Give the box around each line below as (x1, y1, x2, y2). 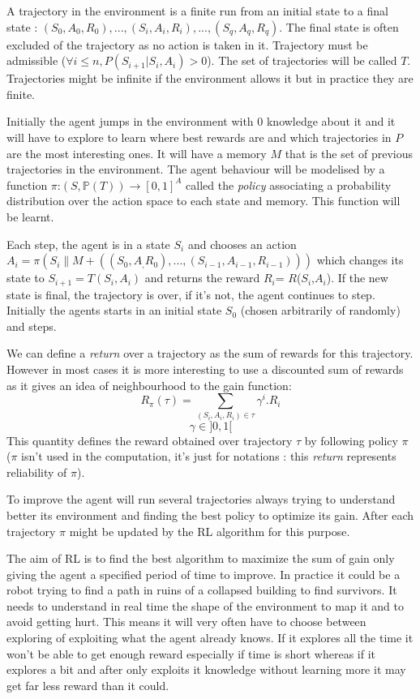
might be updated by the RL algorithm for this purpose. (69, 522, 350, 539)
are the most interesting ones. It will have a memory (6, 144, 267, 161)
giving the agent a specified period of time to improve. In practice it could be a (6, 565, 401, 582)
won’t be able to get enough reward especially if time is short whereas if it (6, 645, 376, 662)
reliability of (6, 463, 67, 480)
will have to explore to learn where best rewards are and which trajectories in (6, 128, 392, 145)
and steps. (6, 317, 57, 334)
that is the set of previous (285, 144, 414, 161)
